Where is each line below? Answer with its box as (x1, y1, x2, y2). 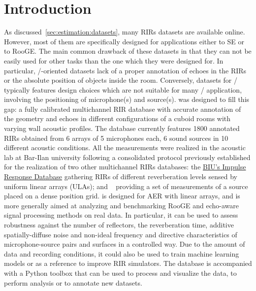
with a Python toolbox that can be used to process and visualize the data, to (4, 267, 237, 278)
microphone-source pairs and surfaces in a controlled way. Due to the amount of (4, 239, 245, 249)
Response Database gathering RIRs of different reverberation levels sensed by (4, 171, 237, 182)
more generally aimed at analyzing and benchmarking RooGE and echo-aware (4, 200, 239, 210)
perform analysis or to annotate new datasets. (4, 277, 142, 288)
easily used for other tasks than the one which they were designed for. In (4, 55, 224, 65)
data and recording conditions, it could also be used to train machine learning (4, 248, 239, 259)
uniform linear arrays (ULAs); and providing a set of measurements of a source (4, 181, 248, 191)
